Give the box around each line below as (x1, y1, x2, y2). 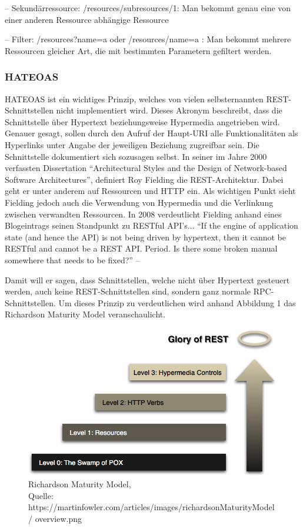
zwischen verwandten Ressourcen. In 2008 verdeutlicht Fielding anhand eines (5, 207, 282, 220)
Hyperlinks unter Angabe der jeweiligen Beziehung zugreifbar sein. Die (5, 138, 259, 150)
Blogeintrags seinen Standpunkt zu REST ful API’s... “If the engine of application (5, 219, 298, 232)
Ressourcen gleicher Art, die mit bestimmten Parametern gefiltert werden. (5, 44, 272, 56)
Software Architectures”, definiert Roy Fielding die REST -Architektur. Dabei (5, 173, 284, 185)
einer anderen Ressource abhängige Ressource (5, 13, 169, 25)
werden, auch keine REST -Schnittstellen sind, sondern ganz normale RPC (5, 285, 271, 297)
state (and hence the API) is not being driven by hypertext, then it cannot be (5, 230, 287, 243)
